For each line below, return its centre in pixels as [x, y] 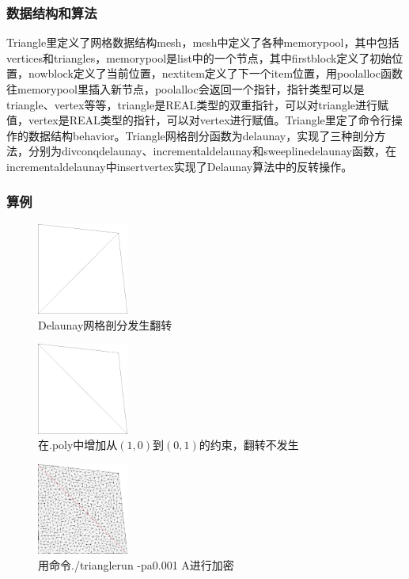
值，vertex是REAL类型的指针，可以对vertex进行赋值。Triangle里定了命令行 [199, 120]
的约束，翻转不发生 [249, 445]
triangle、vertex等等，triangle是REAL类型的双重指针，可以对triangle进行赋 [197, 104]
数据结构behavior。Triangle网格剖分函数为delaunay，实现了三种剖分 [201, 135]
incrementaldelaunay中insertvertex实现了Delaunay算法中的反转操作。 [180, 166]
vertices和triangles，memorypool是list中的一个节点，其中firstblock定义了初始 [199, 57]
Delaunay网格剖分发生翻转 [105, 324]
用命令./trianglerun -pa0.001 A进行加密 [136, 564]
